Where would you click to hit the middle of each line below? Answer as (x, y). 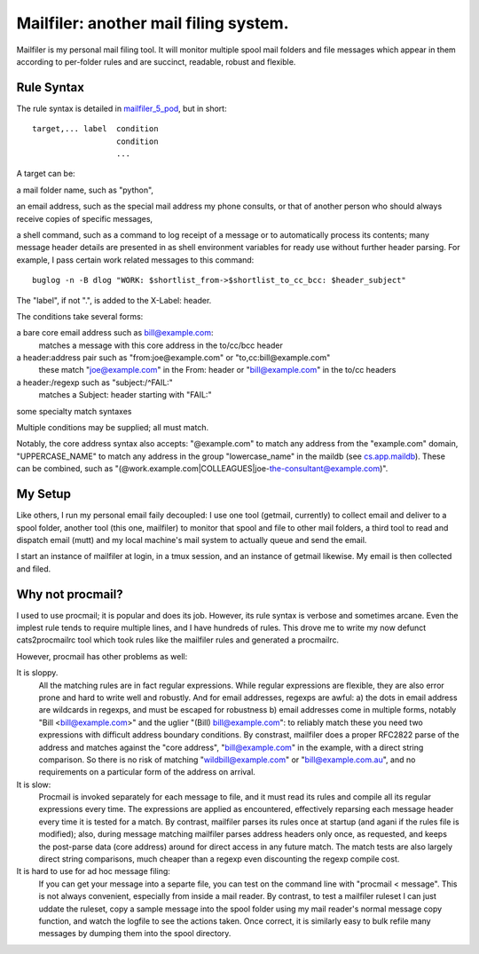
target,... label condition (95, 129)
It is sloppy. (37, 673)
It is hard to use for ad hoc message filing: (93, 871)
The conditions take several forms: (80, 316)
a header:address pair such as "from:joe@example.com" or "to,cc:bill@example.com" (173, 358)
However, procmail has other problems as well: (102, 656)
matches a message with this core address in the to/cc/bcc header (161, 345)
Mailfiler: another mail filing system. (153, 23)
